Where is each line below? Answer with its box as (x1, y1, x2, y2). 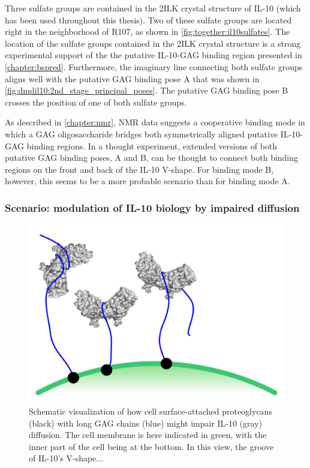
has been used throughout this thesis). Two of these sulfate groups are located (5, 13, 292, 26)
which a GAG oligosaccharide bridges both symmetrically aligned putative (5, 127, 278, 140)
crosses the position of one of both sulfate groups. (5, 95, 187, 108)
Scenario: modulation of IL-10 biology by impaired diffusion (5, 200, 300, 215)
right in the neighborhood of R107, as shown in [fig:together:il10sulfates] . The (5, 25, 290, 38)
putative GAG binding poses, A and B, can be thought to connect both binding (5, 151, 299, 164)
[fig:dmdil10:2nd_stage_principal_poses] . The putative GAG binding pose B (5, 84, 288, 97)
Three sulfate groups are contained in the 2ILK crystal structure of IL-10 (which (5, 2, 301, 14)
